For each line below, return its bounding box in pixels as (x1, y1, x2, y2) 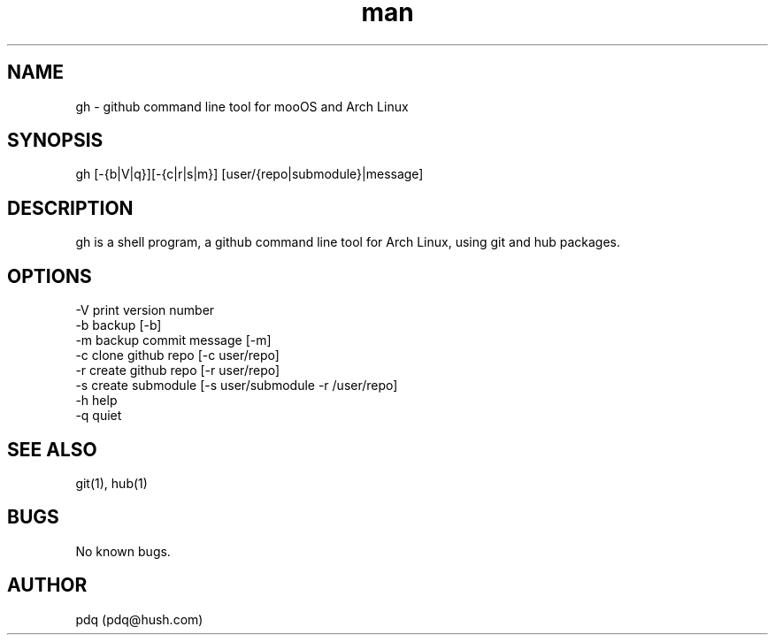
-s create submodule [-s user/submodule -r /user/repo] (75, 378, 398, 394)
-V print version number (75, 302, 215, 318)
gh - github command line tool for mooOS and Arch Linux (75, 98, 409, 114)
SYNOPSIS (7, 129, 104, 152)
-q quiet (75, 408, 122, 424)
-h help (75, 393, 118, 409)
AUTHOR (7, 574, 88, 597)
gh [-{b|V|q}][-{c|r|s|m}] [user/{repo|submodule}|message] (75, 166, 424, 182)
